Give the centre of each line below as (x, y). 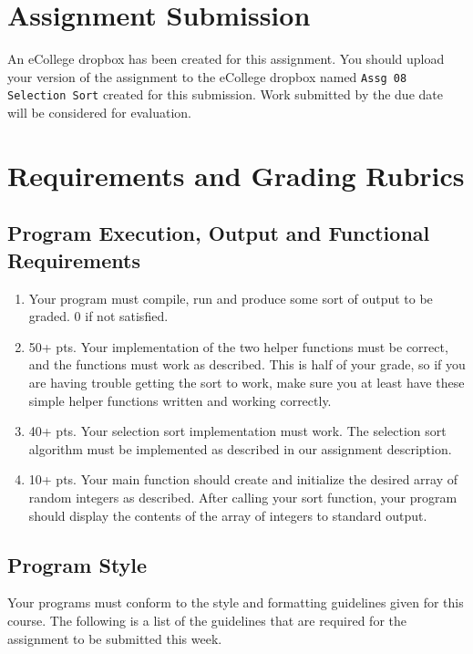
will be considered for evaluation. (100, 113)
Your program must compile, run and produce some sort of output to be (231, 298)
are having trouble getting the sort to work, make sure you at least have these (247, 382)
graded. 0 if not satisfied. (98, 316)
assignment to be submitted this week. (115, 638)
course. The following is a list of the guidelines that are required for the (207, 620)
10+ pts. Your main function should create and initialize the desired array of (243, 479)
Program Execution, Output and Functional (219, 233)
